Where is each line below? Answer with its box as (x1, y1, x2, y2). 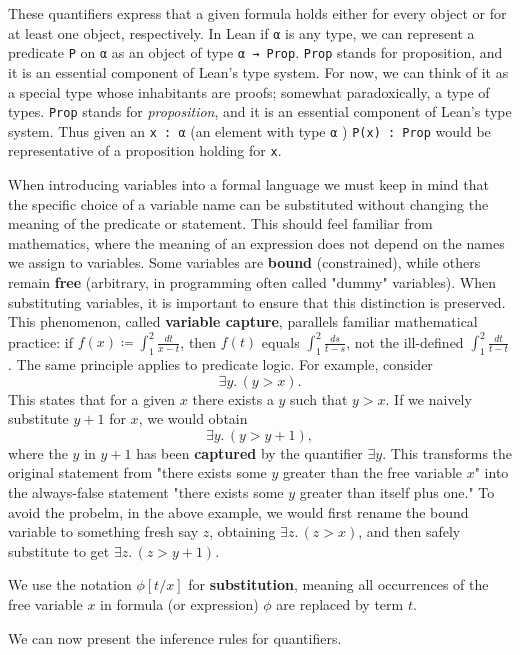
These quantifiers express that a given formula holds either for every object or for (8, 3, 507, 23)
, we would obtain (138, 408, 248, 429)
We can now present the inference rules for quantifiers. (8, 627, 342, 648)
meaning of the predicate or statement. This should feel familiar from (8, 213, 433, 234)
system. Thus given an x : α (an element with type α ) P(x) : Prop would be (8, 120, 491, 141)
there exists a (192, 388, 274, 409)
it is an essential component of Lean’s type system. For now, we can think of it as (8, 61, 509, 82)
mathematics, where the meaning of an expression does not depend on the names (8, 232, 505, 253)
